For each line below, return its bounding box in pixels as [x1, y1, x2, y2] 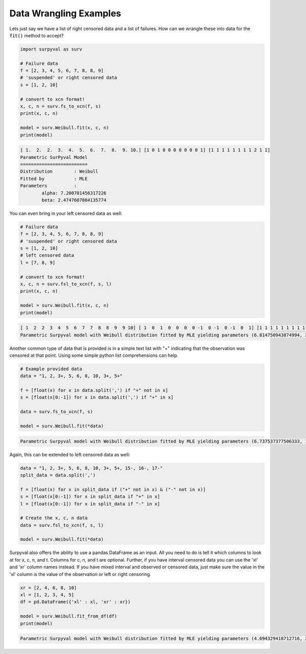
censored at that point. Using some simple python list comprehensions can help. [9, 352, 178, 358]
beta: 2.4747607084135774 [41, 197, 107, 203]
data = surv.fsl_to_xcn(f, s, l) [20, 522, 104, 528]
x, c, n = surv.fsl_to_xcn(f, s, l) [20, 281, 112, 287]
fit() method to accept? [9, 32, 64, 38]
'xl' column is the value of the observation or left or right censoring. [9, 571, 151, 577]
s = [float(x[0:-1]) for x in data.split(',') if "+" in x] [20, 395, 174, 400]
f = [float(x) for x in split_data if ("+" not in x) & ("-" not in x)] [20, 487, 206, 492]
